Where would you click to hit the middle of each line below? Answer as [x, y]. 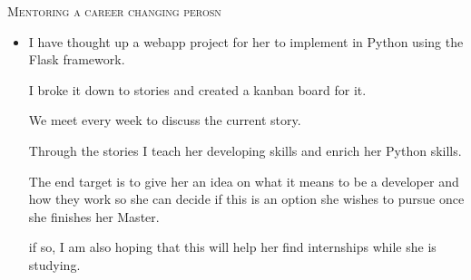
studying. [54, 264]
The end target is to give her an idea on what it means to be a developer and [244, 181]
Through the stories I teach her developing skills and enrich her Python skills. [245, 150]
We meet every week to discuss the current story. [165, 120]
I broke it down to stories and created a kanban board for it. [197, 89]
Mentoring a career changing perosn [114, 11]
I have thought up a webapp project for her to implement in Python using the [246, 41]
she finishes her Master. [94, 216]
